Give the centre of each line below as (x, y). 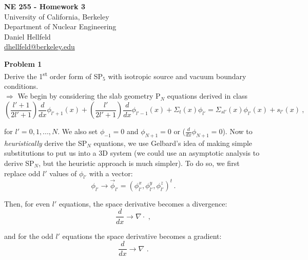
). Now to (237, 131)
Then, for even (27, 203)
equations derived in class (207, 96)
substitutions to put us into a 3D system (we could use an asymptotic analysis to (132, 153)
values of (63, 173)
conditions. (21, 86)
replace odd (22, 173)
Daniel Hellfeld (27, 36)
